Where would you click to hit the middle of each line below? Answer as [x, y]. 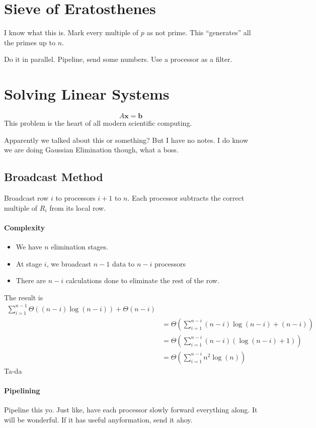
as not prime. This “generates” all [199, 32]
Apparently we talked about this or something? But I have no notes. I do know [126, 140]
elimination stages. [80, 246]
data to [123, 263]
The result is [24, 297]
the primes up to [30, 42]
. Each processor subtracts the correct [186, 198]
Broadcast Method [54, 177]
